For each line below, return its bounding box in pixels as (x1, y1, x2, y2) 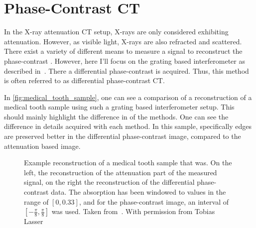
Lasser (24, 216, 43, 227)
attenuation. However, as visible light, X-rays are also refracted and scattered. (4, 36, 242, 46)
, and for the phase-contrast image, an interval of (79, 196, 229, 207)
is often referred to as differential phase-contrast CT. (4, 75, 165, 86)
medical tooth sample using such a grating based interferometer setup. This (4, 102, 235, 112)
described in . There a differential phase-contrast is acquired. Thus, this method (4, 65, 249, 76)
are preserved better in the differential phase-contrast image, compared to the (4, 131, 241, 141)
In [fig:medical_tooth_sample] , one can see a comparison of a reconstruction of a (4, 92, 252, 102)
